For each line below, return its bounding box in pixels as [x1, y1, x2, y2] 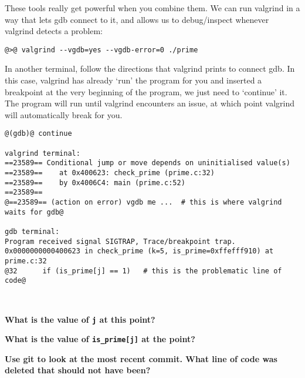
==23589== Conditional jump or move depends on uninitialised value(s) [5, 159, 290, 168]
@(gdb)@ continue [5, 129, 72, 138]
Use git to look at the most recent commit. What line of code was [5, 352, 277, 364]
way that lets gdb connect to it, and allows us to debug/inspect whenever [5, 13, 269, 25]
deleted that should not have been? [5, 364, 151, 376]
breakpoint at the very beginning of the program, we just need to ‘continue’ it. [5, 85, 287, 98]
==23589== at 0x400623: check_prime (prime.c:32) [5, 169, 215, 178]
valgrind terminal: [5, 149, 80, 158]
